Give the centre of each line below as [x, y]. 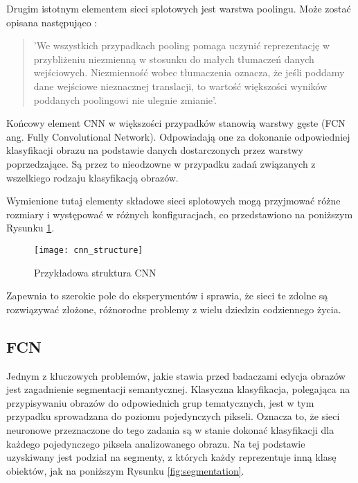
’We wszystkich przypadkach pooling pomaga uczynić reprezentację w [182, 45]
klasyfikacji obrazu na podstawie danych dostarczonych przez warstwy [155, 150]
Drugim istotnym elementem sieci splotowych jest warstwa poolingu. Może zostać [179, 8]
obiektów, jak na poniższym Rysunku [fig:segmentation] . [125, 470]
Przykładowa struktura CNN [95, 272]
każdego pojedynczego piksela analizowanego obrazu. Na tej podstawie [156, 443]
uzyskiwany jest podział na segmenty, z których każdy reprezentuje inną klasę [171, 457]
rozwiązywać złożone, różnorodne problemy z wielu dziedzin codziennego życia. [174, 309]
